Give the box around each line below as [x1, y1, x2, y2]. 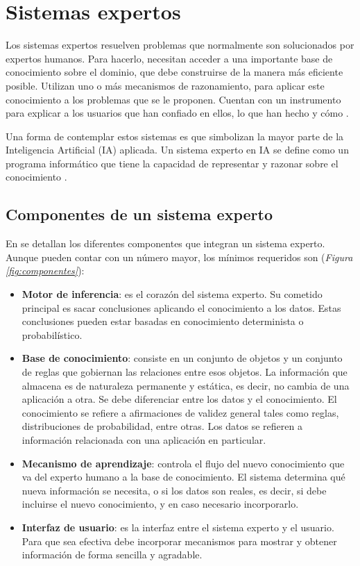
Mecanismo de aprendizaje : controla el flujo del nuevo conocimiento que [22, 456, 345, 470]
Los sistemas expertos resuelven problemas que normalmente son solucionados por [6, 38, 354, 52]
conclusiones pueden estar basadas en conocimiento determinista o [22, 314, 304, 328]
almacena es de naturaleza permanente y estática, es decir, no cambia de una [22, 378, 350, 392]
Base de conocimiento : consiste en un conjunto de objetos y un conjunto [22, 351, 343, 365]
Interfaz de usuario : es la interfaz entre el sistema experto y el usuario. [22, 519, 334, 534]
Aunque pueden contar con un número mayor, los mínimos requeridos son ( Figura [6, 249, 353, 264]
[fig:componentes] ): [6, 263, 85, 278]
